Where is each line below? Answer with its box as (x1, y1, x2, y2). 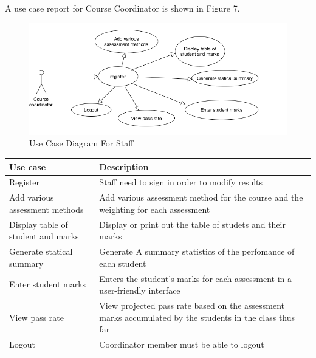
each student (99, 256, 146, 269)
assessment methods (9, 202, 84, 215)
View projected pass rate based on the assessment (99, 298, 285, 311)
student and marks (9, 230, 79, 243)
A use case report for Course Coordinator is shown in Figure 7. (5, 2, 240, 14)
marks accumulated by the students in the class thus (99, 311, 295, 323)
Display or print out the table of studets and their (99, 218, 286, 230)
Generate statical (9, 245, 73, 258)
